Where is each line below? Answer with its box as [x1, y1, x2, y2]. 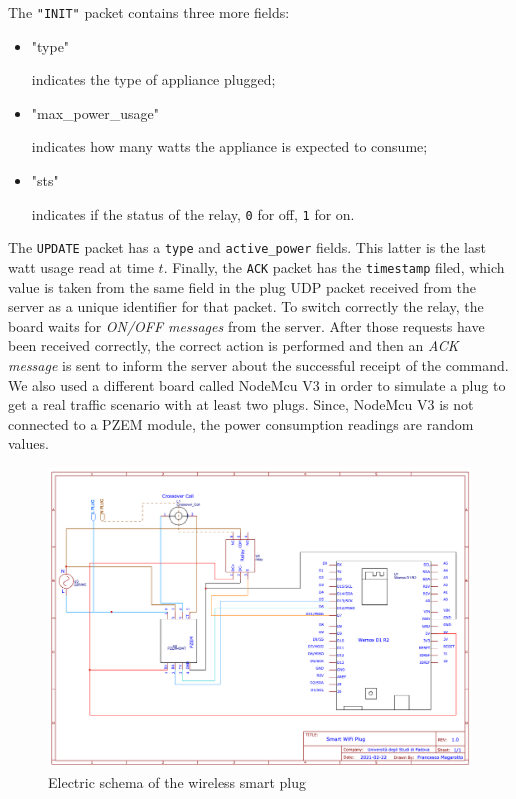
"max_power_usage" [31, 102, 160, 123]
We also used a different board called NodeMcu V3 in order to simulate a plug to [8, 374, 506, 395]
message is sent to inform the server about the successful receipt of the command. [8, 354, 509, 375]
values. [8, 433, 49, 454]
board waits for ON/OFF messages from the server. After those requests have [8, 315, 485, 336]
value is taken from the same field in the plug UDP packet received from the [8, 276, 477, 297]
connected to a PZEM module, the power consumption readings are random [8, 413, 474, 434]
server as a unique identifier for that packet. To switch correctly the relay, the [8, 296, 484, 317]
